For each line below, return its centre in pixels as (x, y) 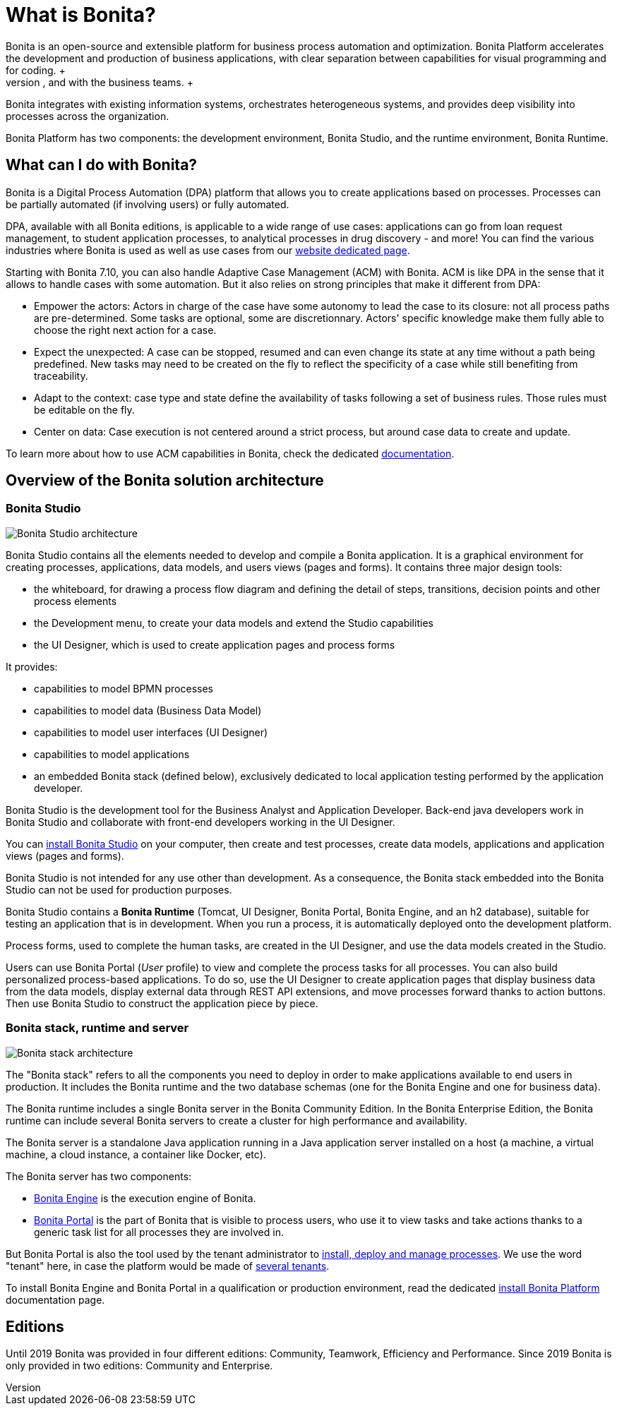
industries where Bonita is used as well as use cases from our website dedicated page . (208, 250)
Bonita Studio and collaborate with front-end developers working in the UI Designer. (200, 822)
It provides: (32, 666)
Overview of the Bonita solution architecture (165, 481)
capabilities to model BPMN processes (124, 688)
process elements (76, 601)
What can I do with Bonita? (102, 165)
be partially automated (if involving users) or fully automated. (148, 204)
